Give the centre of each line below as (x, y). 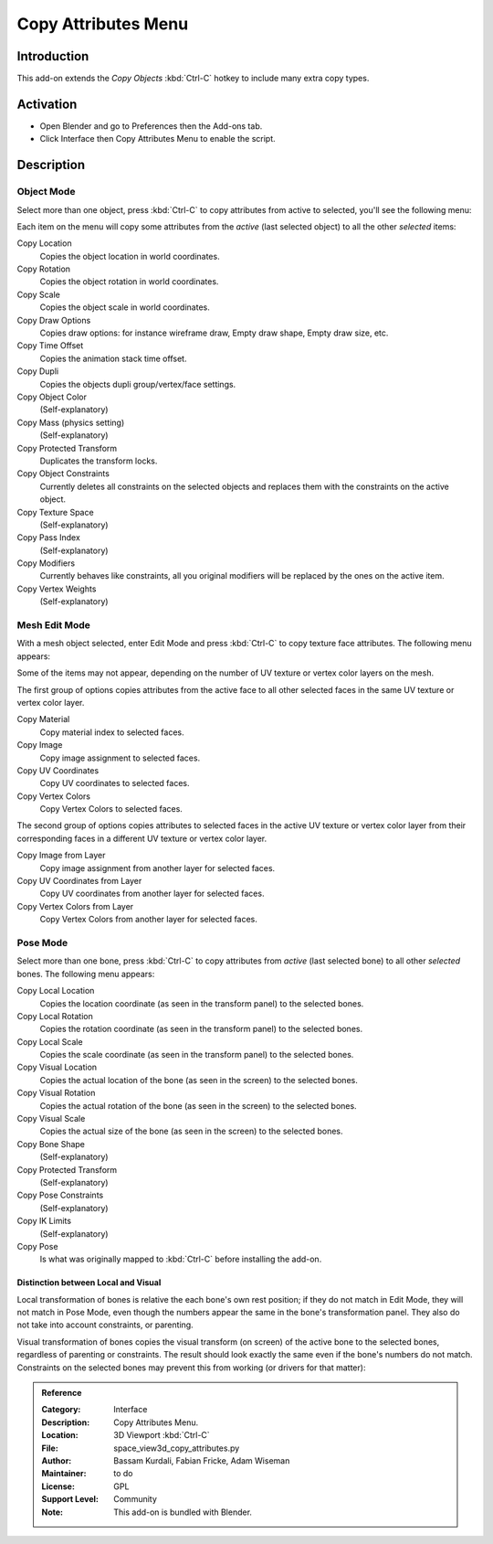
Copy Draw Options (54, 320)
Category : (61, 1410)
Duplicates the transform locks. (99, 461)
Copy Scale (39, 294)
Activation (47, 104)
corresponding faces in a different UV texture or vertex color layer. (142, 838)
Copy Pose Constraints (60, 1195)
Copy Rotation (44, 269)
